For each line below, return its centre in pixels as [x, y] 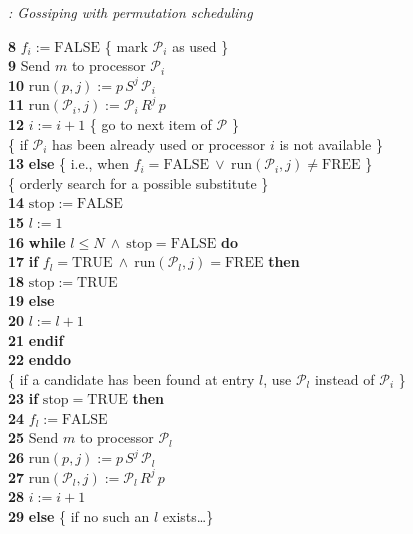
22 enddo [40, 359]
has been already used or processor [159, 143]
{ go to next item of [150, 123]
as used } [200, 45]
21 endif [36, 339]
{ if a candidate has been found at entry [131, 378]
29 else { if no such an [79, 515]
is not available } [331, 143]
